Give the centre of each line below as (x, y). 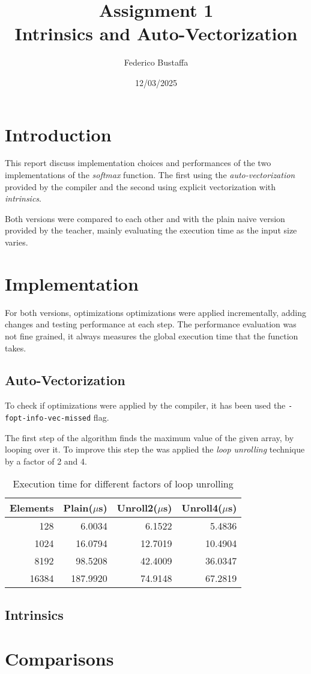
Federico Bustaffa (156, 62)
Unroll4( (202, 508)
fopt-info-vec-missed (48, 418)
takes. (16, 348)
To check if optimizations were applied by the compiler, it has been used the (145, 405)
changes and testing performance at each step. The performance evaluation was (151, 324)
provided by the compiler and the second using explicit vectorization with (140, 186)
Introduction (58, 134)
